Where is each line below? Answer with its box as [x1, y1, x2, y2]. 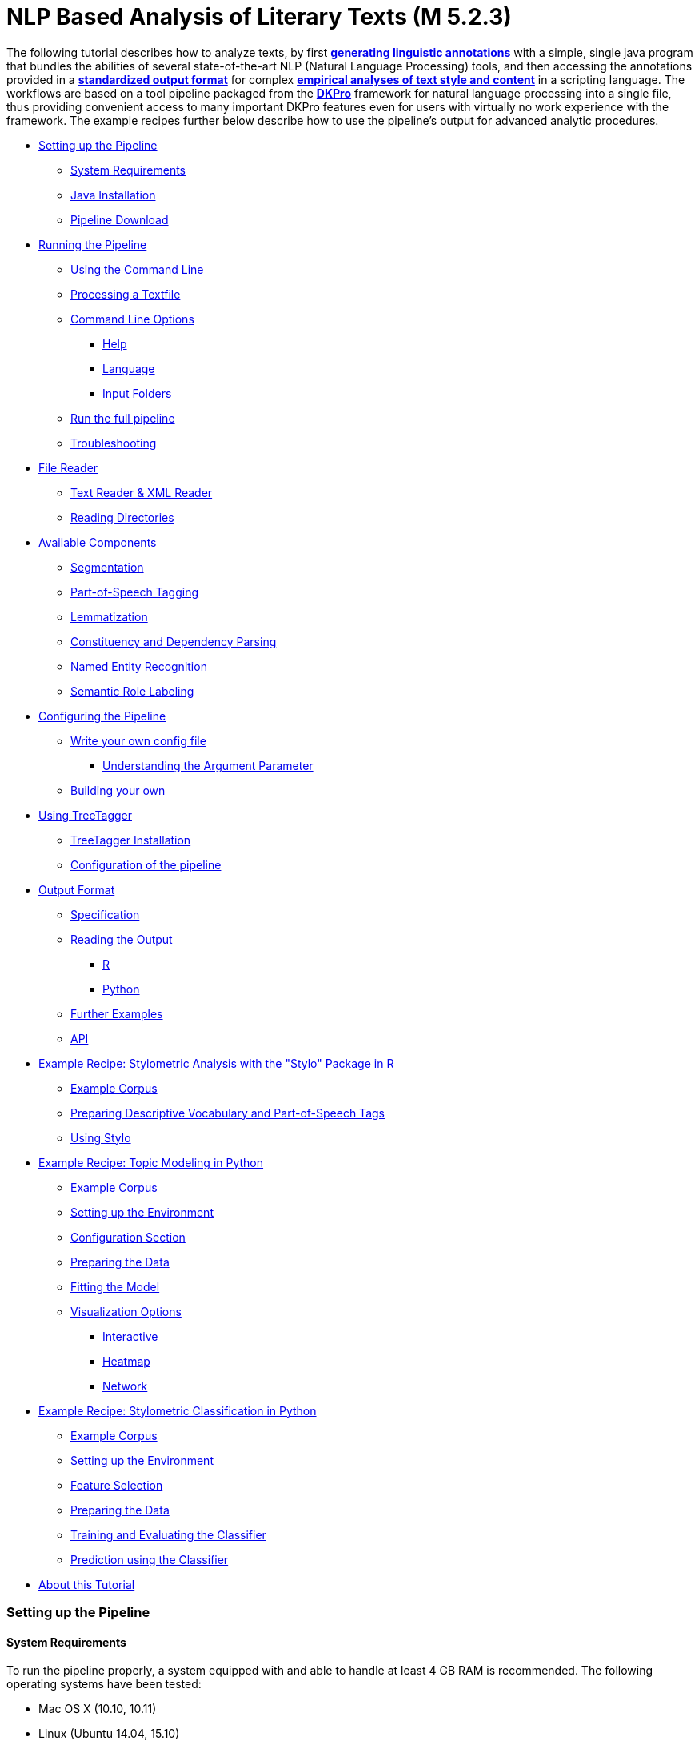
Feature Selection [70, 1478, 163, 1492]
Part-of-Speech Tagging [70, 584, 199, 599]
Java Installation [70, 187, 156, 202]
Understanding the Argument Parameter [102, 758, 314, 772]
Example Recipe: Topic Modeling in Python [38, 1155, 264, 1169]
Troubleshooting [70, 435, 157, 450]
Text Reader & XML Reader [70, 485, 213, 499]
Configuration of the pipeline [70, 857, 222, 872]
